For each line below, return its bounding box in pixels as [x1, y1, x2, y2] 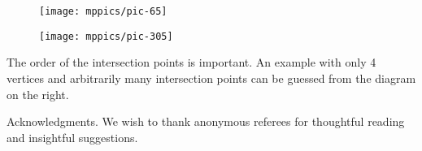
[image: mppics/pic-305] [39, 30, 173, 42]
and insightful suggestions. [7, 128, 138, 145]
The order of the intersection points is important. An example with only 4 [7, 54, 376, 71]
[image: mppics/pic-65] [39, 6, 167, 17]
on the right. [7, 85, 69, 102]
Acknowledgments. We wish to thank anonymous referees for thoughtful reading [7, 113, 405, 130]
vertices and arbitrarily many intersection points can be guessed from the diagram [7, 69, 416, 86]
